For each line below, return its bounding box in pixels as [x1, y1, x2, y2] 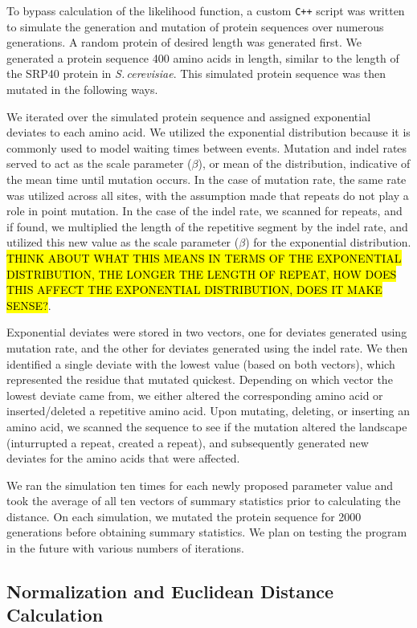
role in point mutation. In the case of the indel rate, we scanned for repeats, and [6, 202, 403, 219]
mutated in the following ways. [6, 81, 158, 98]
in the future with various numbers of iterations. [6, 540, 244, 557]
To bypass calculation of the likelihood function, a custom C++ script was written [6, 2, 405, 18]
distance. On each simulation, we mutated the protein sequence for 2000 [6, 508, 362, 524]
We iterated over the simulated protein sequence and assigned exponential [6, 108, 371, 124]
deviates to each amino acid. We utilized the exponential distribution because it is [6, 124, 411, 141]
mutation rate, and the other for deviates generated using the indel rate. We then [6, 339, 408, 356]
